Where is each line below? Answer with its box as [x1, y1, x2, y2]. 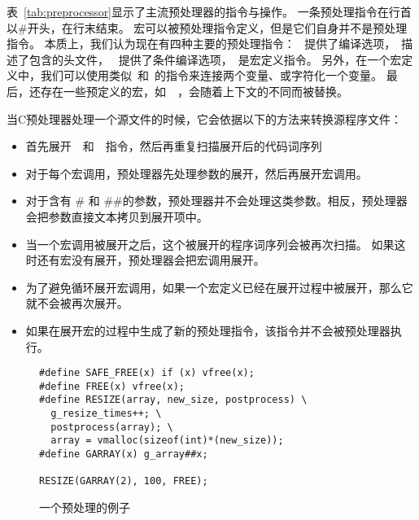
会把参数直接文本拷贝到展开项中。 [25, 208, 208, 225]
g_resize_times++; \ [50, 408, 162, 420]
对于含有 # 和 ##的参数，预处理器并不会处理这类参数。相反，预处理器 [25, 192, 408, 209]
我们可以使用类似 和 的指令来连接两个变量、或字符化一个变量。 [40, 67, 382, 84]
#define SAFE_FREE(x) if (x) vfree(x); [39, 367, 255, 379]
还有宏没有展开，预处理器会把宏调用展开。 [37, 251, 265, 269]
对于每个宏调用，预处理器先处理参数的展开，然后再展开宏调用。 [25, 164, 368, 181]
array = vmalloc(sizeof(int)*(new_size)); [50, 435, 284, 447]
